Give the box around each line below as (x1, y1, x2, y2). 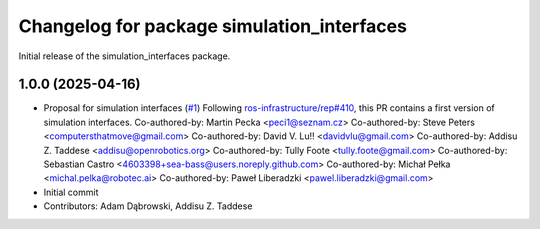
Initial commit (43, 186, 99, 198)
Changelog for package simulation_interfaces (18, 15, 407, 37)
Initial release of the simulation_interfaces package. (18, 50, 231, 62)
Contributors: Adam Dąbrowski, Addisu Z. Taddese (43, 200, 253, 212)
